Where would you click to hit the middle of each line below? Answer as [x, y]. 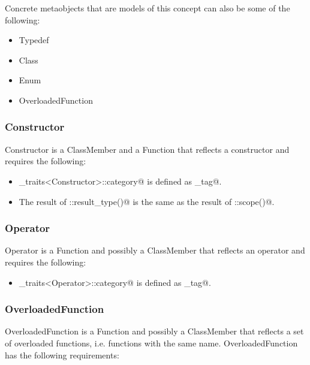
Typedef [34, 40]
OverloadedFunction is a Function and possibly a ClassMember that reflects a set [154, 331]
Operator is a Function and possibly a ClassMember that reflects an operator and [155, 250]
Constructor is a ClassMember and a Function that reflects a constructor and [147, 149]
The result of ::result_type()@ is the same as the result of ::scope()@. [147, 201]
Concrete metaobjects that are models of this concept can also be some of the [148, 8]
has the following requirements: [62, 355]
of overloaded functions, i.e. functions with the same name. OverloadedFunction [151, 343]
